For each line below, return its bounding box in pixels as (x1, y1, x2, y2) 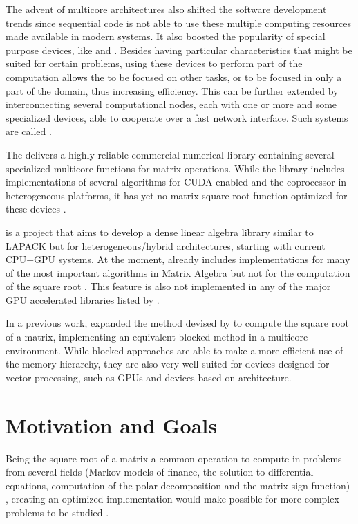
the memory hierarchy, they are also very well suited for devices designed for (6, 356, 330, 371)
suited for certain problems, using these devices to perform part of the (6, 56, 303, 71)
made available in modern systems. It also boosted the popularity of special (6, 29, 326, 44)
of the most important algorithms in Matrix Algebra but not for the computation (6, 265, 350, 280)
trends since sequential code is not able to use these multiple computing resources (6, 15, 352, 30)
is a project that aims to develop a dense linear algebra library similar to (6, 224, 314, 239)
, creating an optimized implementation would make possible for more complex (6, 491, 339, 506)
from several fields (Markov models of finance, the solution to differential (6, 464, 314, 479)
